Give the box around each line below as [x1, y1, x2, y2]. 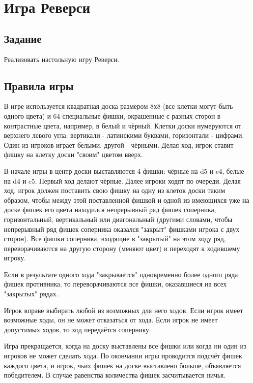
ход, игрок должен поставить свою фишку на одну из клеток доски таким [4, 185, 225, 195]
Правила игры [4, 78, 74, 93]
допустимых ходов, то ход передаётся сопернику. [4, 324, 151, 334]
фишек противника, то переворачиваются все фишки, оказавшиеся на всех [4, 279, 227, 289]
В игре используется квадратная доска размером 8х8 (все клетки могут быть [4, 101, 233, 111]
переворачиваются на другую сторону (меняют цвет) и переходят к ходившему [4, 243, 240, 253]
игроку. [4, 253, 26, 263]
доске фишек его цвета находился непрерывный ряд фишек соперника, [4, 204, 216, 215]
